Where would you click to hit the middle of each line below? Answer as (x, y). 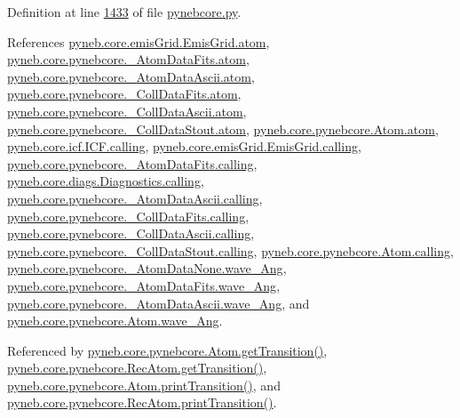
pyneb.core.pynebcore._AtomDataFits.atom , (128, 59)
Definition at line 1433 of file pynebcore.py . (124, 12)
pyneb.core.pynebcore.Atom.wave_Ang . (115, 321)
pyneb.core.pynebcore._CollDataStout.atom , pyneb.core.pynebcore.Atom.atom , (223, 129)
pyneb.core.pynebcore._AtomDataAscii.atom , (131, 76)
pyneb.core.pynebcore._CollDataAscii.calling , (131, 233)
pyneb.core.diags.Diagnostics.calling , (106, 181)
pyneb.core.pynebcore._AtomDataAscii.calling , (135, 198)
